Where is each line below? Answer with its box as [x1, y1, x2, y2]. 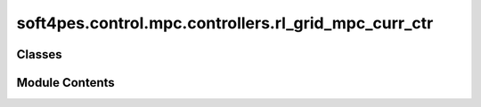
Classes [16, 47, 62, 62]
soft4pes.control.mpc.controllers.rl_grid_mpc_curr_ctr [16, 13, 434, 33]
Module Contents [16, 75, 115, 90]
